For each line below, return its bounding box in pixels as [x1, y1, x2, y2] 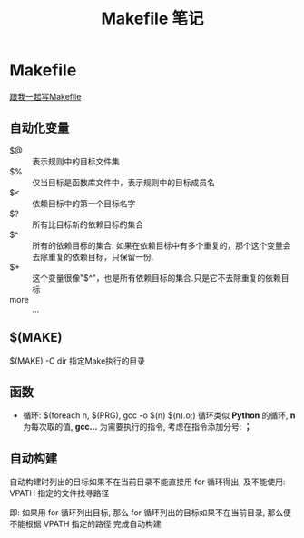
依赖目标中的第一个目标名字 [32, 197, 136, 209]
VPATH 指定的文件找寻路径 [9, 488, 110, 499]
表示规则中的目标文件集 [32, 155, 120, 166]
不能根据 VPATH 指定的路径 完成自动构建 [9, 519, 162, 530]
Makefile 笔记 [101, 8, 204, 29]
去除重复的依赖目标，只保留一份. [32, 251, 154, 262]
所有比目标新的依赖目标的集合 [32, 219, 143, 230]
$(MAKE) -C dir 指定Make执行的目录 [9, 355, 146, 366]
